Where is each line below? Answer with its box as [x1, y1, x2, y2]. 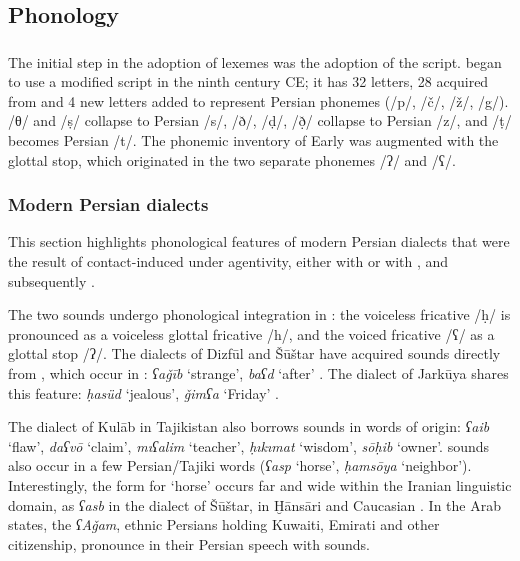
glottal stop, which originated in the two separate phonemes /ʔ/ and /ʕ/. [8, 149, 456, 170]
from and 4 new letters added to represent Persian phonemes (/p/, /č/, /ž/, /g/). [8, 90, 509, 111]
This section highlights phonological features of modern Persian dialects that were [8, 231, 510, 252]
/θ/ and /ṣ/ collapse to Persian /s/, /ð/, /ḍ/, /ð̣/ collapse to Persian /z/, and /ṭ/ [8, 110, 512, 131]
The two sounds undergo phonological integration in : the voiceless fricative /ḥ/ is [8, 304, 511, 325]
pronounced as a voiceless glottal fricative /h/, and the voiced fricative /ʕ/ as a [8, 323, 495, 344]
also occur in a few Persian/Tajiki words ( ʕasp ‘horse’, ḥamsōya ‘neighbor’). [8, 455, 472, 476]
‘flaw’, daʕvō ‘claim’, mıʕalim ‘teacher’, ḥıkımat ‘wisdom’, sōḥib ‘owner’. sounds [8, 435, 490, 456]
